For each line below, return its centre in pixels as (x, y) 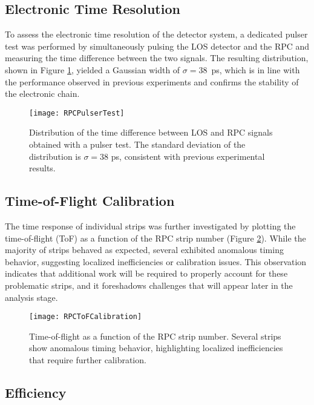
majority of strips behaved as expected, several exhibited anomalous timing (144, 250)
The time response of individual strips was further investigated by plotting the (150, 226)
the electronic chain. (42, 94)
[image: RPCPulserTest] (77, 113)
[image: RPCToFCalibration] (86, 317)
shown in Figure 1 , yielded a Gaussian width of (93, 69)
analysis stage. (31, 297)
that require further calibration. (88, 360)
